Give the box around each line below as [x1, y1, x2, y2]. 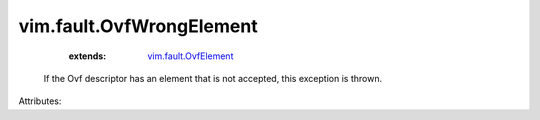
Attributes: [18, 95, 62, 107]
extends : [68, 50, 107, 62]
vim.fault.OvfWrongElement [18, 15, 259, 37]
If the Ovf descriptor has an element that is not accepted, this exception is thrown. [43, 72, 383, 84]
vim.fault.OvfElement [147, 50, 234, 62]
